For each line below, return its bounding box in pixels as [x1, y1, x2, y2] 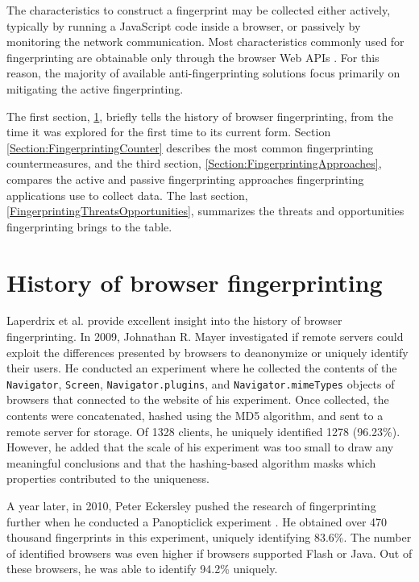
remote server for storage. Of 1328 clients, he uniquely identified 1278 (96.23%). [6, 422, 400, 439]
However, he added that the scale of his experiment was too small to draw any [6, 439, 394, 455]
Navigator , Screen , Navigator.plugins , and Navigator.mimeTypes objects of [6, 375, 395, 392]
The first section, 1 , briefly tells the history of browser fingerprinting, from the [6, 107, 393, 124]
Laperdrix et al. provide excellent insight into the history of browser [6, 312, 342, 329]
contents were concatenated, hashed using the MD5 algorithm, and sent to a [6, 407, 384, 424]
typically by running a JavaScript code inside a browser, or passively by [6, 17, 361, 34]
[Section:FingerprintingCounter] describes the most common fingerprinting [6, 139, 374, 156]
